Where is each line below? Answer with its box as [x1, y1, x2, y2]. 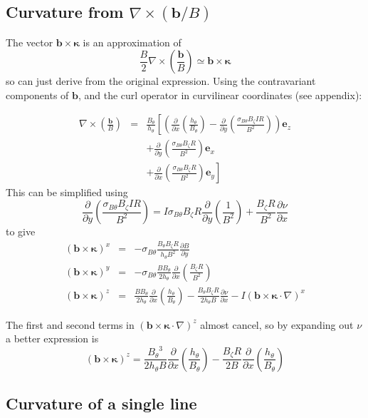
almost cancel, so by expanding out [200, 317, 354, 332]
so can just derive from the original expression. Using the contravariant [6, 73, 316, 88]
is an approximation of [83, 34, 182, 49]
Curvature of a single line [6, 392, 197, 414]
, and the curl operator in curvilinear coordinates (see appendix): [78, 87, 362, 102]
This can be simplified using [6, 185, 128, 200]
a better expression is [6, 331, 99, 346]
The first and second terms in [6, 317, 135, 332]
